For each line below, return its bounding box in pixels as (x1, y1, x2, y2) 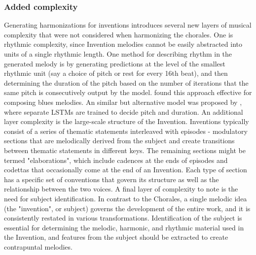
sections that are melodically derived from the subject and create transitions (4, 135, 235, 146)
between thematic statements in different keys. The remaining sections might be (4, 145, 246, 155)
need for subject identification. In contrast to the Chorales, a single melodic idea (4, 193, 247, 203)
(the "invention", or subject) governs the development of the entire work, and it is (4, 203, 251, 213)
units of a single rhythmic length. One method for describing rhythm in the (4, 49, 232, 59)
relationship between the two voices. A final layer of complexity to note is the (4, 184, 238, 194)
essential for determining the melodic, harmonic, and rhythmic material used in (4, 222, 244, 232)
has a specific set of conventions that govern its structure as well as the (4, 174, 219, 184)
